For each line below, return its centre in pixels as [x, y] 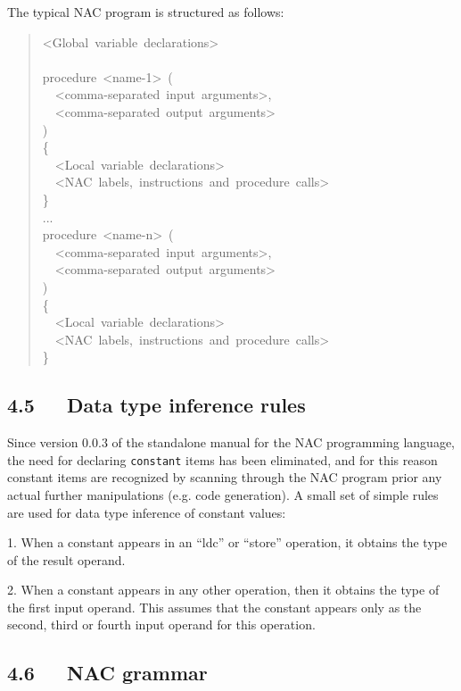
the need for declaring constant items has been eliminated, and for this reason [222, 459]
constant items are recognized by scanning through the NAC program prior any [225, 477]
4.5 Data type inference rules [156, 405]
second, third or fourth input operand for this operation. [161, 624]
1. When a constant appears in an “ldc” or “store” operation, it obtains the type [227, 542]
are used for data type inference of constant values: [147, 512]
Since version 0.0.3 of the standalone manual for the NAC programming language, [231, 442]
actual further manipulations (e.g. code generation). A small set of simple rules [223, 494]
